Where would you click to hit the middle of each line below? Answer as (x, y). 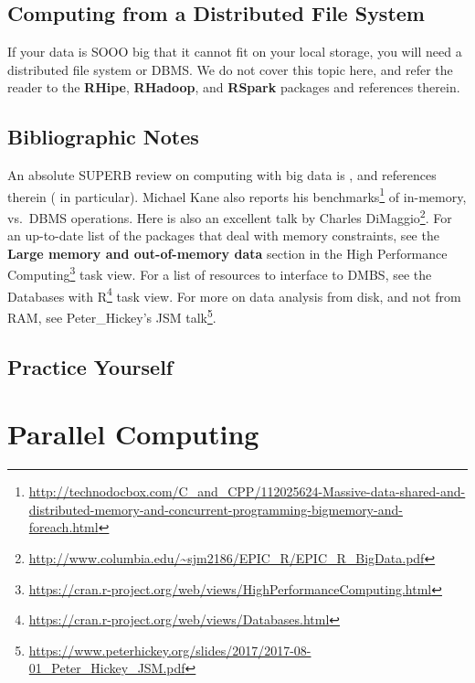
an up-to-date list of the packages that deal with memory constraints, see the (223, 235)
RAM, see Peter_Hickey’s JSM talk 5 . (112, 315)
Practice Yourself (90, 366)
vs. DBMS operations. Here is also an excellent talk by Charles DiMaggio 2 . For (230, 216)
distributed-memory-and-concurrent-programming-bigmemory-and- (216, 509)
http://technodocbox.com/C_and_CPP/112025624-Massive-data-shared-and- (247, 491)
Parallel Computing (133, 434)
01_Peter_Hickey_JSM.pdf (107, 668)
